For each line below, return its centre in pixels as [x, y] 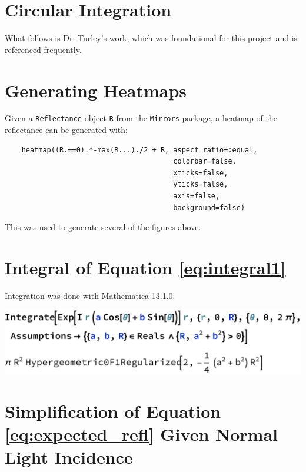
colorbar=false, [205, 162]
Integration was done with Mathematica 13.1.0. [90, 295]
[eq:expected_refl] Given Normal [141, 433]
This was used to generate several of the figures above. [103, 227]
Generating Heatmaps [96, 90]
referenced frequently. [43, 49]
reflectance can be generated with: [66, 130]
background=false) [209, 207]
